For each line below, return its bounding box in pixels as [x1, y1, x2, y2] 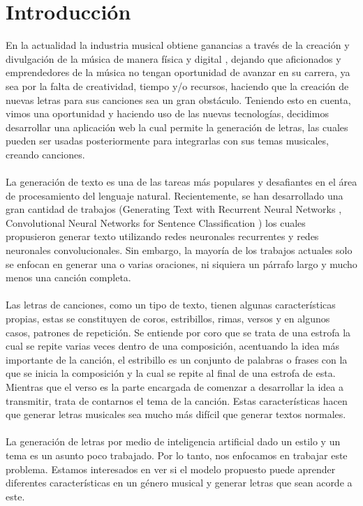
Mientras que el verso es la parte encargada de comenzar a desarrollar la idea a [6, 379, 343, 394]
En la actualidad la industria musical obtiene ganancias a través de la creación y [6, 38, 350, 52]
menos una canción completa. [6, 270, 131, 285]
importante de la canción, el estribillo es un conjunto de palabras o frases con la [6, 352, 348, 366]
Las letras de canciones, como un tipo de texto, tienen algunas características [6, 297, 336, 312]
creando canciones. [6, 147, 85, 161]
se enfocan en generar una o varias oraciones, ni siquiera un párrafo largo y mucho [6, 256, 357, 271]
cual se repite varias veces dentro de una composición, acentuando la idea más [6, 338, 340, 353]
